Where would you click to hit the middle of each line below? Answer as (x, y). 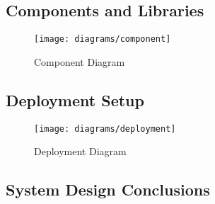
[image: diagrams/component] (103, 39)
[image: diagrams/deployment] (105, 129)
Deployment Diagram (80, 151)
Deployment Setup (75, 100)
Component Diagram (80, 61)
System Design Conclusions (108, 189)
